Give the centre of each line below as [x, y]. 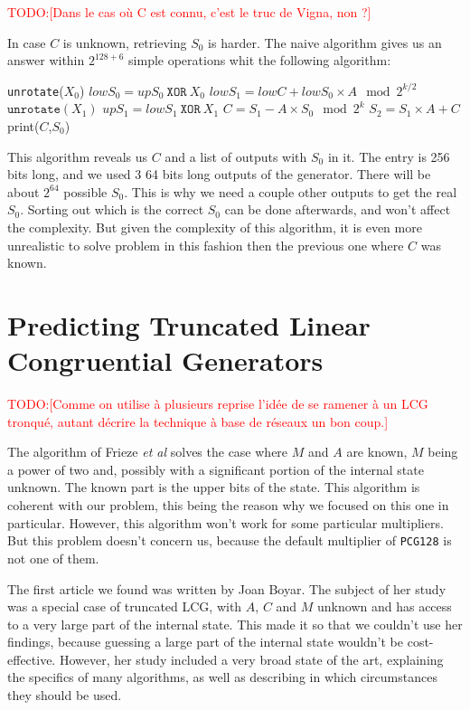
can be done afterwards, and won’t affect [338, 209]
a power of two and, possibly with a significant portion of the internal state [216, 469]
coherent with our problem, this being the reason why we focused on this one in [228, 505]
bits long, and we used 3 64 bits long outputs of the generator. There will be [219, 174]
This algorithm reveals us [78, 156]
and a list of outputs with [236, 156]
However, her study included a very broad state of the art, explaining [251, 659]
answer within [46, 60]
